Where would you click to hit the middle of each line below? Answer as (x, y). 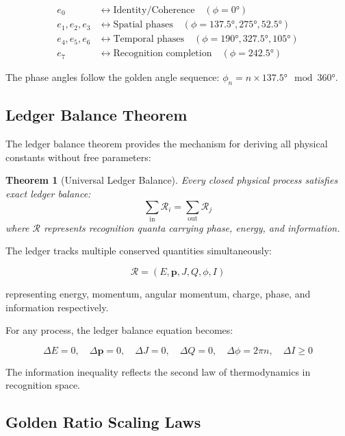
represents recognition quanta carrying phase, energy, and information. (192, 227)
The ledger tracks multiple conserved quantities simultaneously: (139, 251)
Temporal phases (149, 39)
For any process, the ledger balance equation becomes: (119, 330)
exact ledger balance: (48, 193)
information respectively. (57, 307)
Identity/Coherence (154, 11)
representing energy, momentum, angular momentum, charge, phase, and (158, 294)
